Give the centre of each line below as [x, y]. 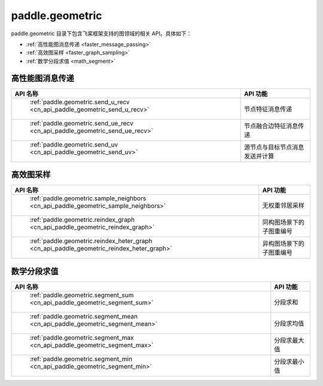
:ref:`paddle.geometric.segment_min [81, 359]
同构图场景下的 [284, 222]
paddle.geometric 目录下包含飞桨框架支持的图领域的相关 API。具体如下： [101, 33]
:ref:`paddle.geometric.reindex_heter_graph [91, 241]
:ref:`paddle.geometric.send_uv [74, 145]
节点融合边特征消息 [271, 125]
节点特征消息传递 [268, 109]
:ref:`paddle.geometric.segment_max [82, 338]
